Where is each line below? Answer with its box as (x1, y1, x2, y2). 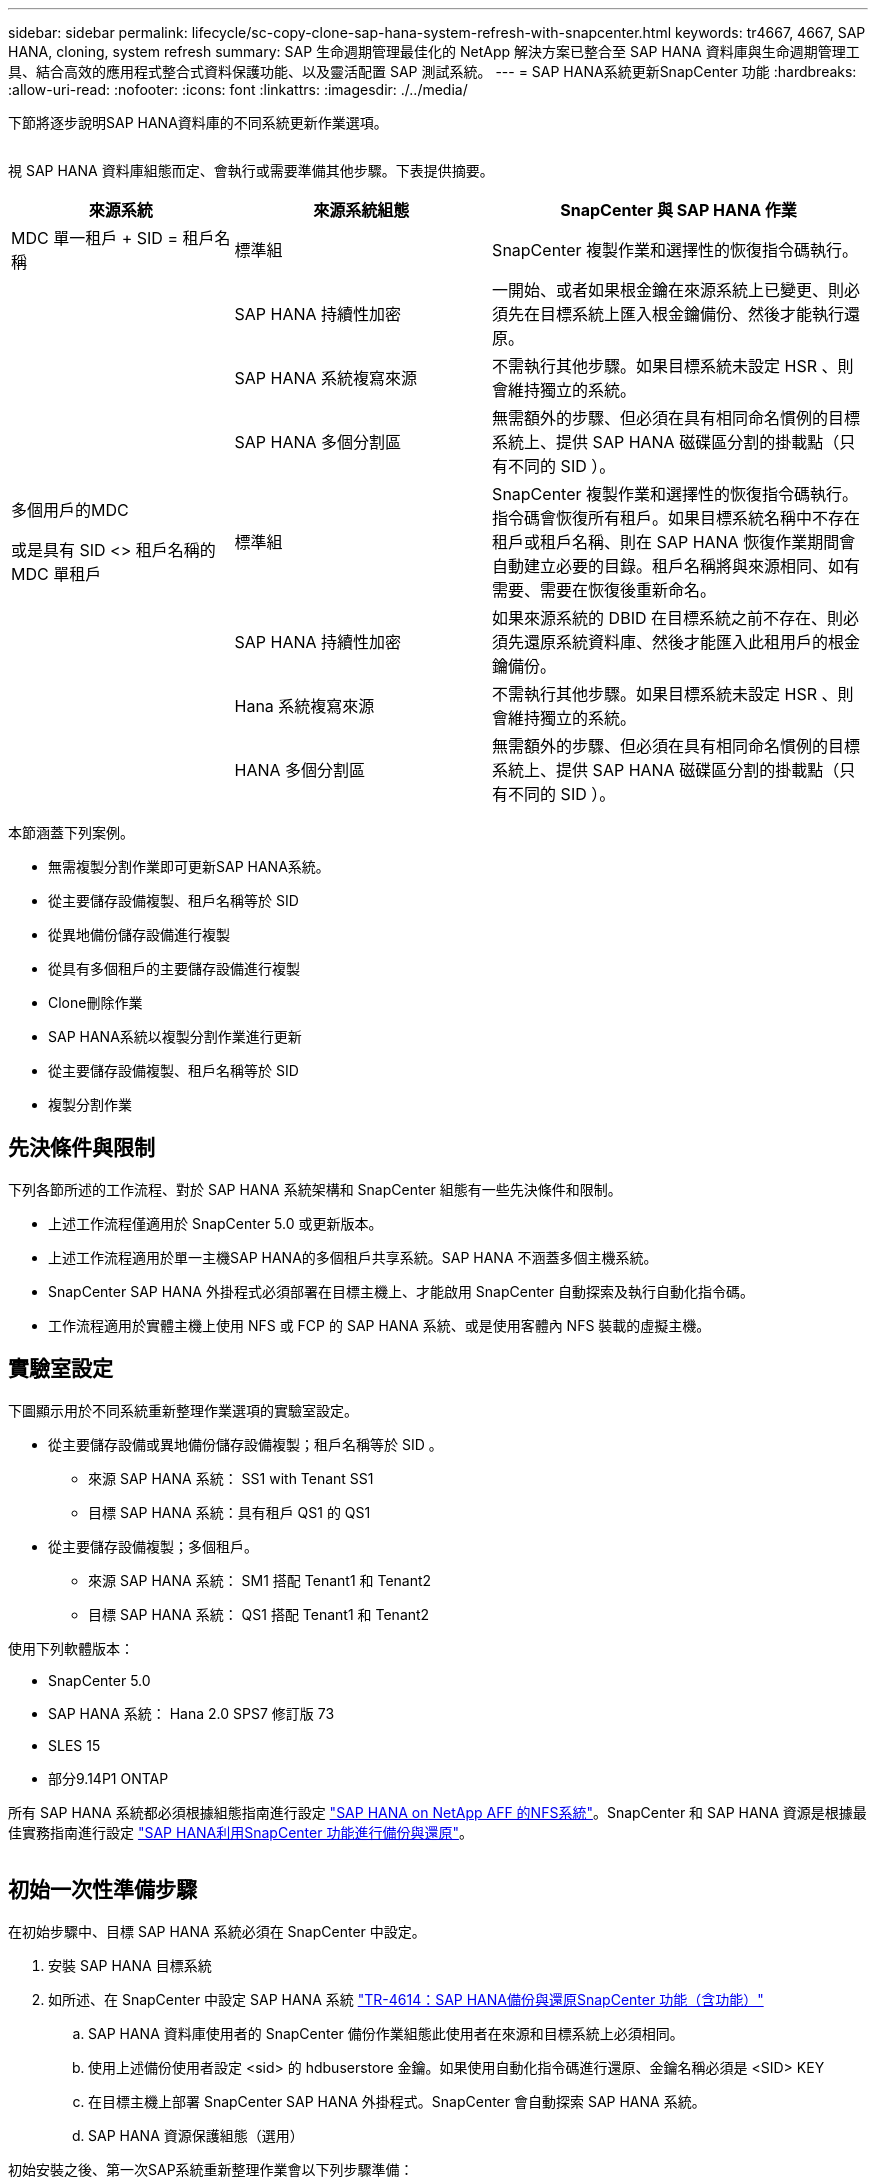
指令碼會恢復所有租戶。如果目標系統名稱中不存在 (492, 508, 861, 528)
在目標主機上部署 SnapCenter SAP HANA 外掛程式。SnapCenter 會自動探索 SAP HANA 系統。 (88, 2092, 706, 2110)
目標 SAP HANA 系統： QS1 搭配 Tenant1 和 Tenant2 (88, 1605, 430, 1623)
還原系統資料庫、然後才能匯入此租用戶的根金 (524, 632, 861, 652)
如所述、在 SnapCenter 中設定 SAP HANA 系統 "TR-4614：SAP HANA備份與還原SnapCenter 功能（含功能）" (48, 1990, 764, 2008)
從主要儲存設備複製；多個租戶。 (48, 1537, 258, 1555)
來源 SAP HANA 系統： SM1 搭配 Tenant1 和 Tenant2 (88, 1571, 432, 1589)
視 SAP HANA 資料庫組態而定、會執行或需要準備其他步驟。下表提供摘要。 (8, 162, 494, 179)
